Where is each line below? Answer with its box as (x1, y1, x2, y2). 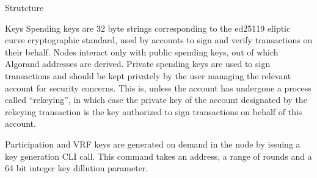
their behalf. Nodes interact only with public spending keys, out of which (5, 45, 279, 58)
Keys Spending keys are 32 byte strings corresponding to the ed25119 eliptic (5, 21, 291, 34)
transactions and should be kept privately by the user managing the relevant (5, 69, 291, 82)
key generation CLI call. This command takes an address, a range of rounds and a (5, 149, 312, 162)
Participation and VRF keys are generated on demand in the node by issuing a (5, 137, 301, 150)
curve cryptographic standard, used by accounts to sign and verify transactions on (5, 34, 313, 46)
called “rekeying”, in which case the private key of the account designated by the (5, 93, 307, 106)
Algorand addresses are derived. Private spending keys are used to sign (5, 57, 271, 70)
